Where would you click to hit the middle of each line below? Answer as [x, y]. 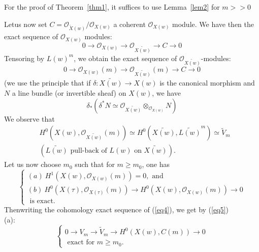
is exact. [42, 201]
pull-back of [89, 151]
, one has [156, 164]
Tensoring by [24, 58]
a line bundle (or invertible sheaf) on [69, 92]
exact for [81, 243]
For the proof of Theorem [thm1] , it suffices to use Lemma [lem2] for [112, 7]
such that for [95, 164]
